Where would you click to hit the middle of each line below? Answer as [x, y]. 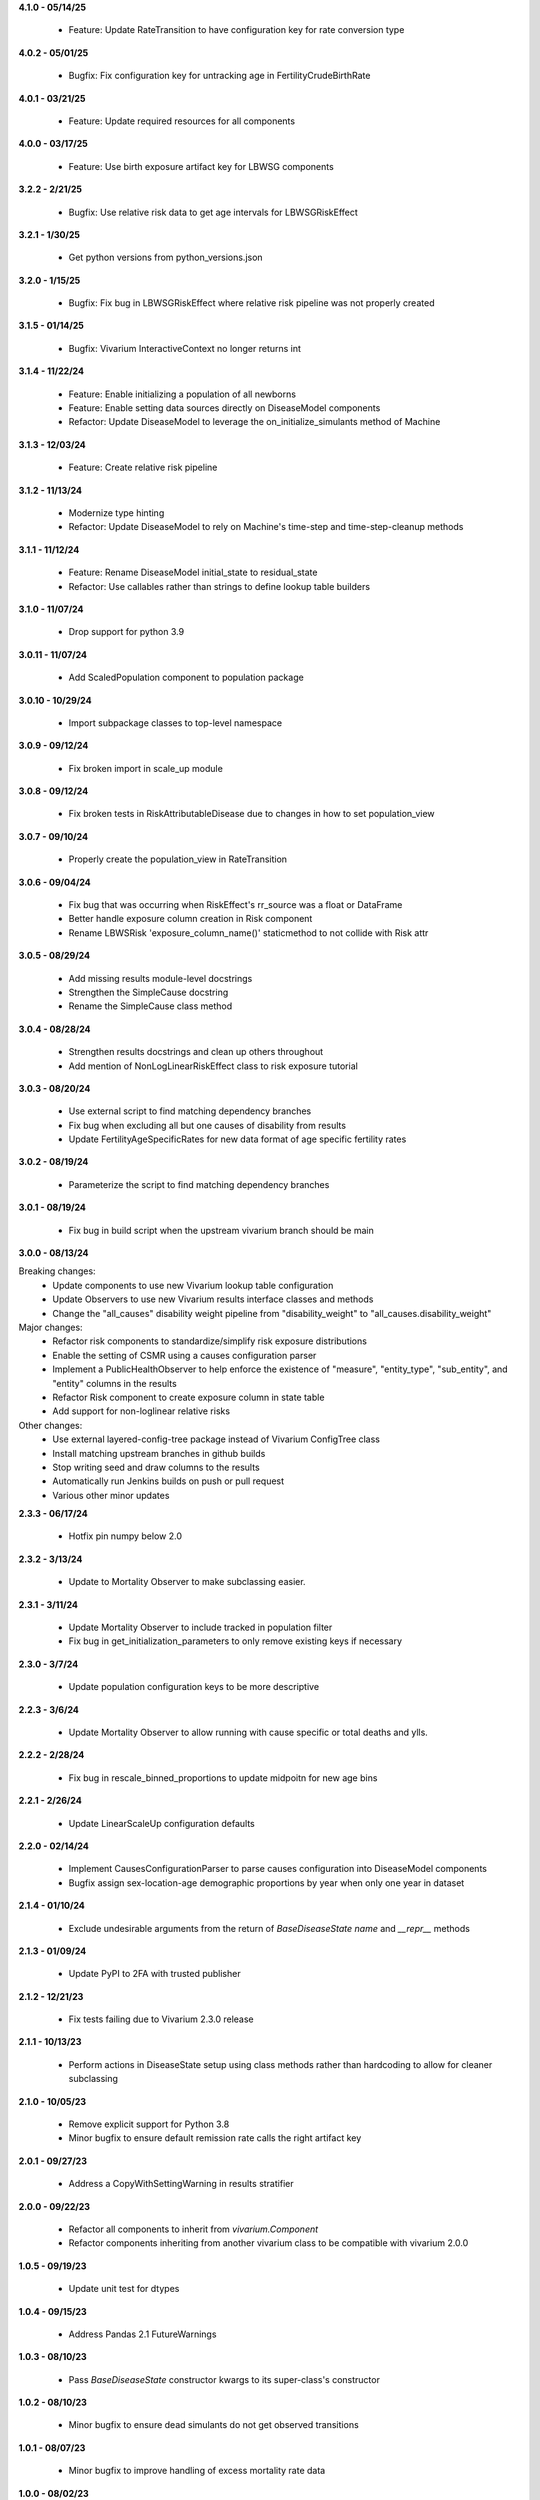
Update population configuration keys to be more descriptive [194, 1687]
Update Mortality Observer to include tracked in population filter [200, 1627]
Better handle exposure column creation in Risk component [190, 919]
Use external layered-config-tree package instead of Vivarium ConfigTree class [216, 1439]
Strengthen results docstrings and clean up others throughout [196, 1052]
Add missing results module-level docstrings [160, 978]
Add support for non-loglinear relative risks [141, 1411]
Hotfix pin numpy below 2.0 [125, 1536]
